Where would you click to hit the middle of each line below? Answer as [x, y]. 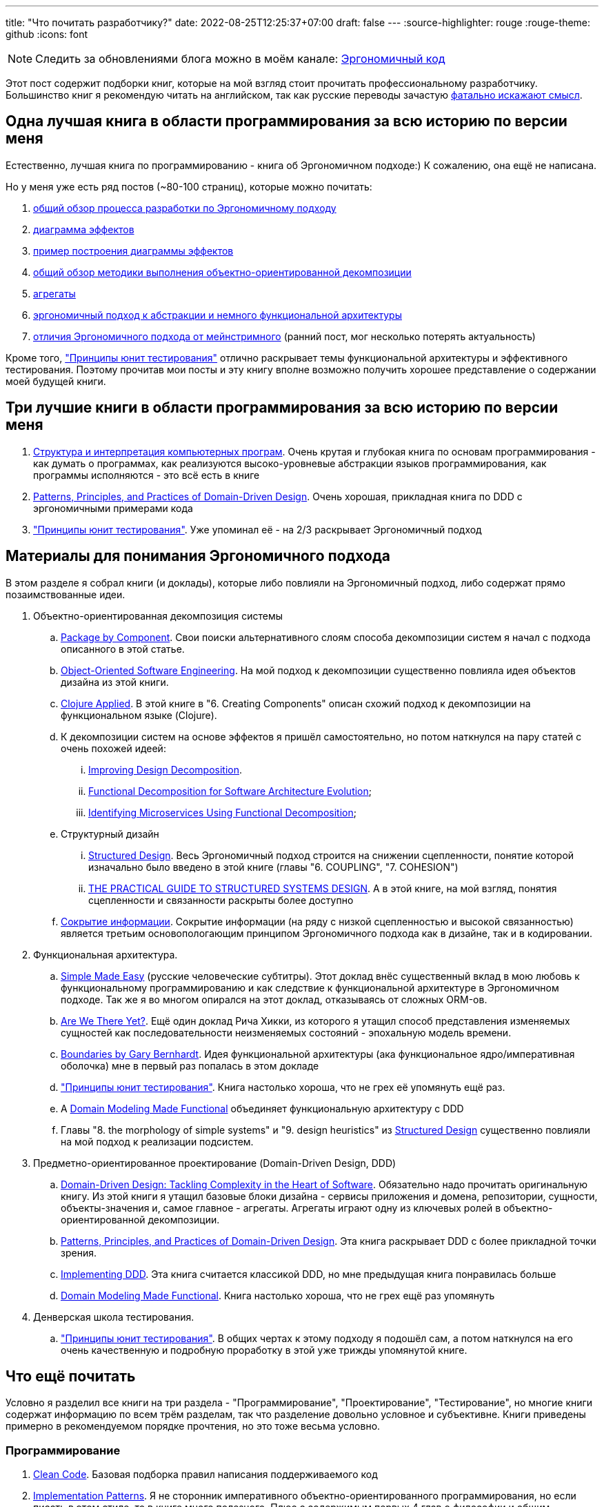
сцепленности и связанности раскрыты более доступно [221, 900]
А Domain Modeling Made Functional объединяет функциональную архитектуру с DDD [262, 1108]
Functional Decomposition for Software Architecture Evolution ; [230, 791]
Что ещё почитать [71, 1376]
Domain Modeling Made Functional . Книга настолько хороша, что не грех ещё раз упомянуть [278, 1295]
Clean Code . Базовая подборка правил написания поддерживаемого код [205, 1475]
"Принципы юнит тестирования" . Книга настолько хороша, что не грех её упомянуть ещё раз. [283, 1087]
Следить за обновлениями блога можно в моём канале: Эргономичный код [240, 59]
